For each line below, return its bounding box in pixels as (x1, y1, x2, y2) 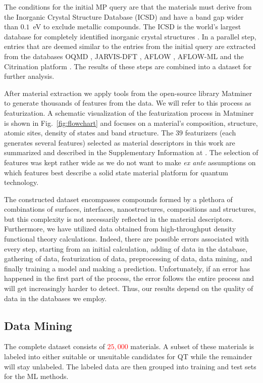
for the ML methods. (4, 371, 69, 381)
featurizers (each (185, 127, 236, 138)
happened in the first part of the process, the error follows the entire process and (4, 273, 254, 283)
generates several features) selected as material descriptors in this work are (4, 137, 235, 148)
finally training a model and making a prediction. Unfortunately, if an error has (4, 263, 250, 273)
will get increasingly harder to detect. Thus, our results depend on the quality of (4, 283, 253, 294)
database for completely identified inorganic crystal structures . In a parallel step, (4, 31, 256, 41)
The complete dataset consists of (4, 341, 105, 352)
